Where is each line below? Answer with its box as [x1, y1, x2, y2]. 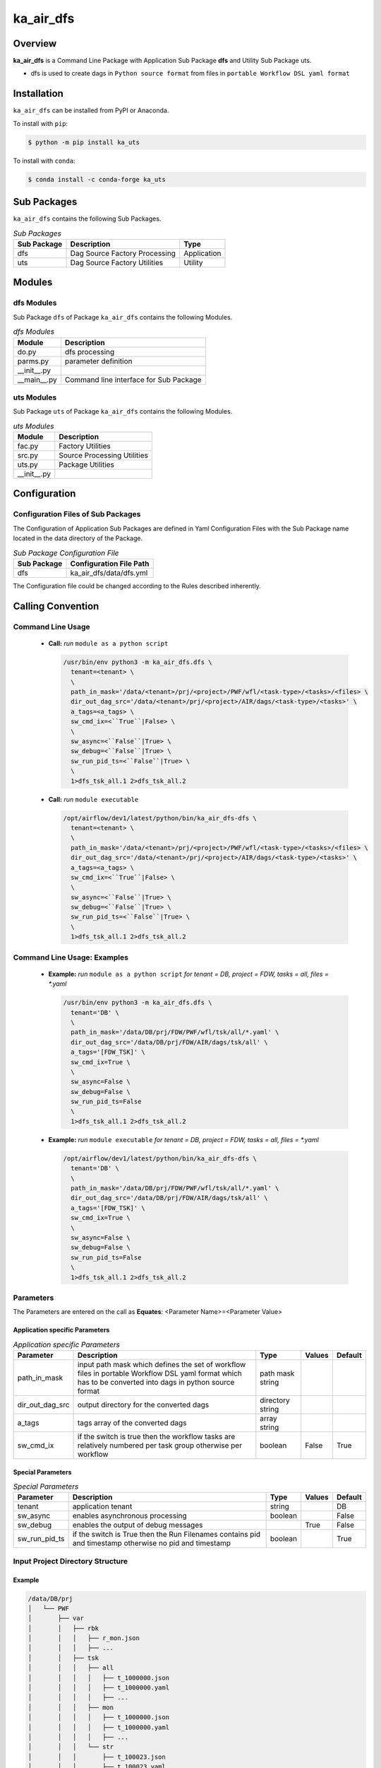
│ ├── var [28, 1615, 85, 1622]
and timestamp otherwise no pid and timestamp [72, 1538, 231, 1548]
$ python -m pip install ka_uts [28, 138, 140, 146]
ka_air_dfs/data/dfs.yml [70, 568, 148, 578]
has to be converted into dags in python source [78, 1378, 235, 1387]
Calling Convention [13, 600, 99, 612]
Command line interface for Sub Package [64, 375, 202, 385]
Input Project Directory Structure [13, 1556, 128, 1566]
